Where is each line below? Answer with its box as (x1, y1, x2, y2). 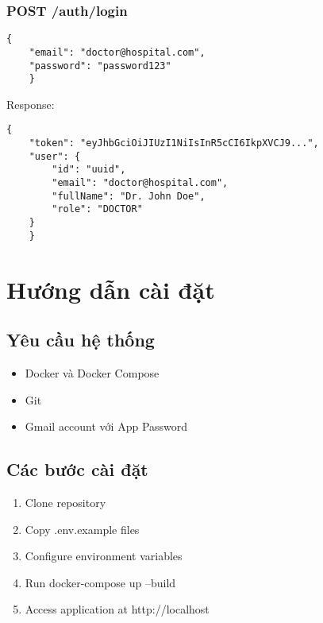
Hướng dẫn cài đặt (6, 273, 215, 305)
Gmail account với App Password (25, 418, 188, 435)
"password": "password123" (29, 60, 171, 72)
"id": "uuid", (52, 164, 126, 176)
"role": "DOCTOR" (52, 203, 143, 215)
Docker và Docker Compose (25, 364, 160, 381)
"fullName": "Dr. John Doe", (52, 190, 206, 202)
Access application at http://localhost (25, 601, 210, 617)
